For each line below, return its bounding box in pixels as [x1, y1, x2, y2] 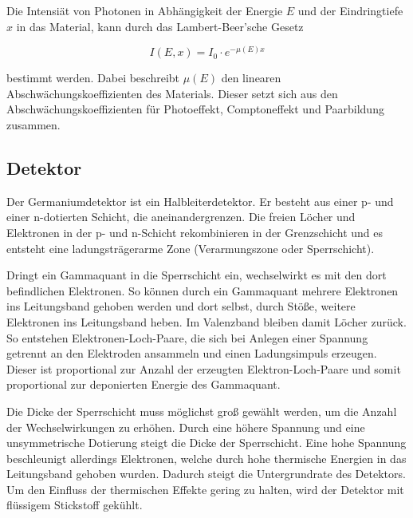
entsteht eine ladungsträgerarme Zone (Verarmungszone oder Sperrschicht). [6, 239, 375, 256]
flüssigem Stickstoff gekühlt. [6, 496, 143, 513]
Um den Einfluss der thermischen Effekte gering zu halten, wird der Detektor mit [6, 480, 404, 497]
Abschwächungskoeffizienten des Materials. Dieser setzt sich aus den [6, 85, 338, 101]
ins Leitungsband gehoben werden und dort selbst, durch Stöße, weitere [6, 298, 356, 314]
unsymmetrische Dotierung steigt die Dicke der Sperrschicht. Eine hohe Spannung [6, 434, 407, 451]
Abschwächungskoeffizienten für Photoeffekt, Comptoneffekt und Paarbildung [6, 101, 384, 117]
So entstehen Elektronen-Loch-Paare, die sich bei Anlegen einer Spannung [6, 329, 368, 346]
